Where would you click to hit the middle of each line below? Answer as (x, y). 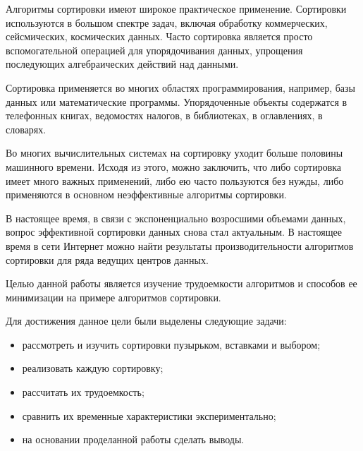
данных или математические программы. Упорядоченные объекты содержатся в (177, 101)
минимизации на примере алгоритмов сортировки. (113, 297)
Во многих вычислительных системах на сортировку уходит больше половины (174, 153)
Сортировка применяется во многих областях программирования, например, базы (180, 87)
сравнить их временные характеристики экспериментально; (149, 415)
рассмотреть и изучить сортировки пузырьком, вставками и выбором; (171, 344)
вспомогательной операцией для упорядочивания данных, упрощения (154, 50)
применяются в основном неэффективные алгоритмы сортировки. (146, 194)
